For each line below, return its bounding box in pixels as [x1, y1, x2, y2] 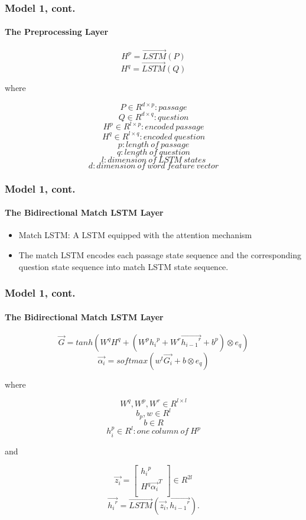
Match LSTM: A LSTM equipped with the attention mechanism [18, 229, 252, 241]
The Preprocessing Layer [5, 25, 109, 38]
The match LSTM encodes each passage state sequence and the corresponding [18, 248, 302, 261]
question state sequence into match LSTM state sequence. [18, 260, 229, 272]
